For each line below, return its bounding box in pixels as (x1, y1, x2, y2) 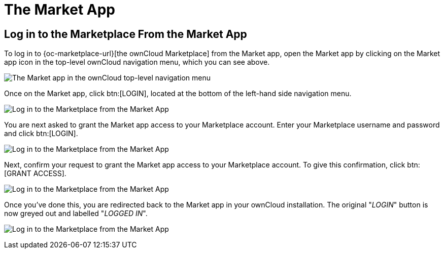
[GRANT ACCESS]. (4, 169, 66, 178)
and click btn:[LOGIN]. (4, 129, 78, 138)
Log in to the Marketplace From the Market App (4, 27, 247, 40)
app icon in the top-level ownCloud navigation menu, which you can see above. (4, 58, 270, 67)
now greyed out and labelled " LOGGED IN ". (4, 209, 148, 218)
